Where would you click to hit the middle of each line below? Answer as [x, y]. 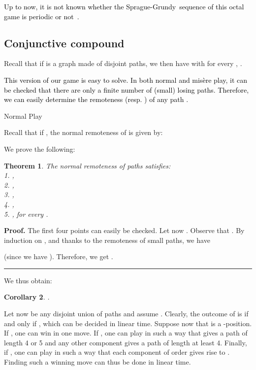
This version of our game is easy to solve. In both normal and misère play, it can [126, 80]
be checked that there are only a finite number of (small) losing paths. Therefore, [127, 89]
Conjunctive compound [64, 43]
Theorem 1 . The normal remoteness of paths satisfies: [87, 165]
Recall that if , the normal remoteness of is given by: [83, 132]
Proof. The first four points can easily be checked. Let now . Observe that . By [124, 230]
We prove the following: [40, 149]
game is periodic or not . [42, 16]
